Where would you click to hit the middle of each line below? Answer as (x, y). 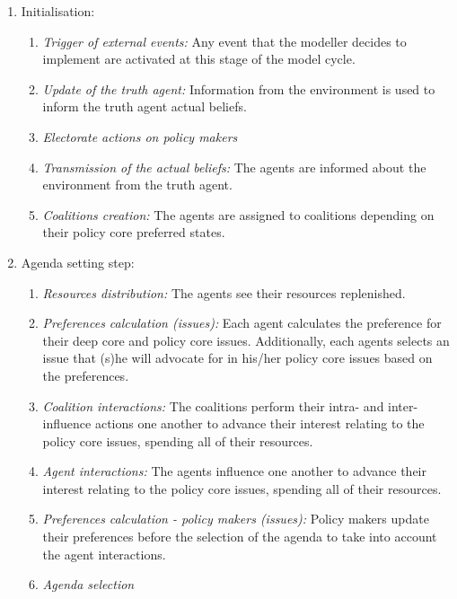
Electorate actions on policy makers (140, 136)
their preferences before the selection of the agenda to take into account (240, 537)
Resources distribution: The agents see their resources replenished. (224, 292)
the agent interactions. (104, 554)
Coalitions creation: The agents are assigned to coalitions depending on (238, 214)
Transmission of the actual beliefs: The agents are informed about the (234, 167)
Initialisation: (58, 11)
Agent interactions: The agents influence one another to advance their (234, 471)
